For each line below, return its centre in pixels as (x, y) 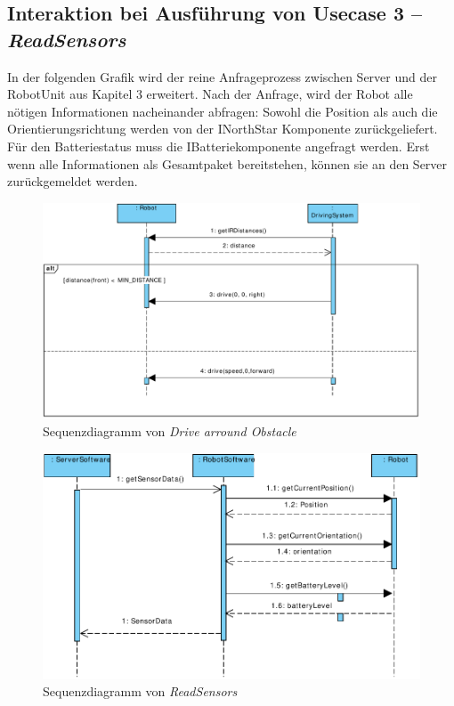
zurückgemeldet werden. (73, 181)
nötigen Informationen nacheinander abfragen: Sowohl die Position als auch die (223, 111)
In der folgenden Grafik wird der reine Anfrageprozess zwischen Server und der (222, 76)
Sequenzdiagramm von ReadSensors (140, 691)
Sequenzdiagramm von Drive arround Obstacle (170, 430)
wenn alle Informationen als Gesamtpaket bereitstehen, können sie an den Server (227, 163)
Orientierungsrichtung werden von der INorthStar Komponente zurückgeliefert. (223, 129)
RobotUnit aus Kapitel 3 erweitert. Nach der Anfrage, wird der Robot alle (210, 94)
